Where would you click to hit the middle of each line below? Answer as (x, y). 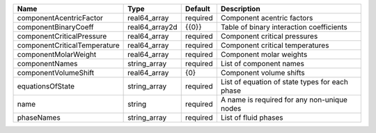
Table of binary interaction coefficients (284, 27)
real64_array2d (152, 27)
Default (197, 9)
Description (240, 9)
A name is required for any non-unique (284, 100)
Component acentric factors (267, 18)
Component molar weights (264, 54)
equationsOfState (46, 86)
